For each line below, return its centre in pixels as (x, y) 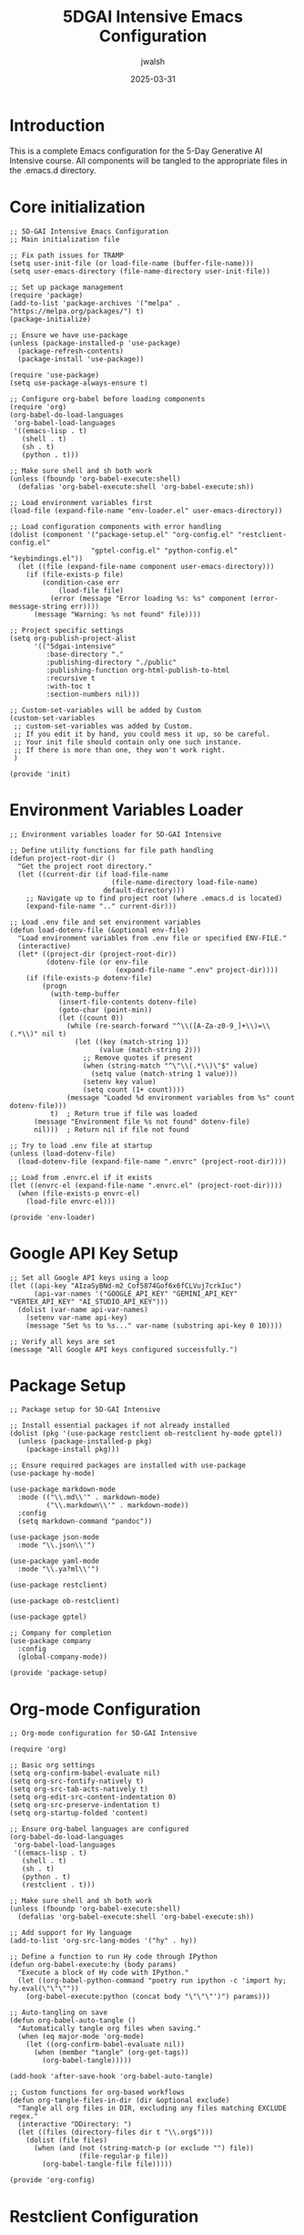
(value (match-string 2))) (150, 1050)
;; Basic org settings (52, 1765)
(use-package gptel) (49, 1617)
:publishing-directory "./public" (111, 662)
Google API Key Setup (94, 1253)
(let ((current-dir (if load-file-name (93, 874)
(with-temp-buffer (85, 994)
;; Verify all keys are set (63, 1341)
